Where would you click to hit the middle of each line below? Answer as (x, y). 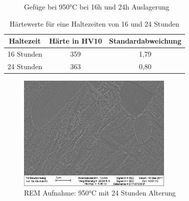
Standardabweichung (145, 41)
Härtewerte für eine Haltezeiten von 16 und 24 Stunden (94, 23)
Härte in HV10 (75, 41)
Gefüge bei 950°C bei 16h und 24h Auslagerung (97, 7)
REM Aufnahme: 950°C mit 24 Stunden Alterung (100, 193)
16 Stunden (25, 54)
